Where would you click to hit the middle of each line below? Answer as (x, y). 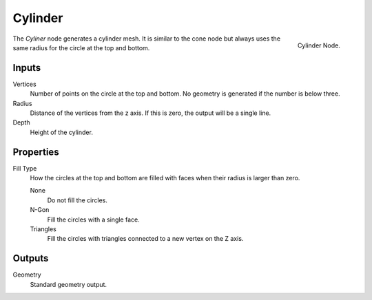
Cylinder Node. (319, 45)
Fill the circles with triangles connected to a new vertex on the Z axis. (145, 239)
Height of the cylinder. (61, 132)
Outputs (31, 258)
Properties (36, 152)
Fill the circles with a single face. (94, 219)
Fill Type (25, 168)
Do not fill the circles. (77, 200)
